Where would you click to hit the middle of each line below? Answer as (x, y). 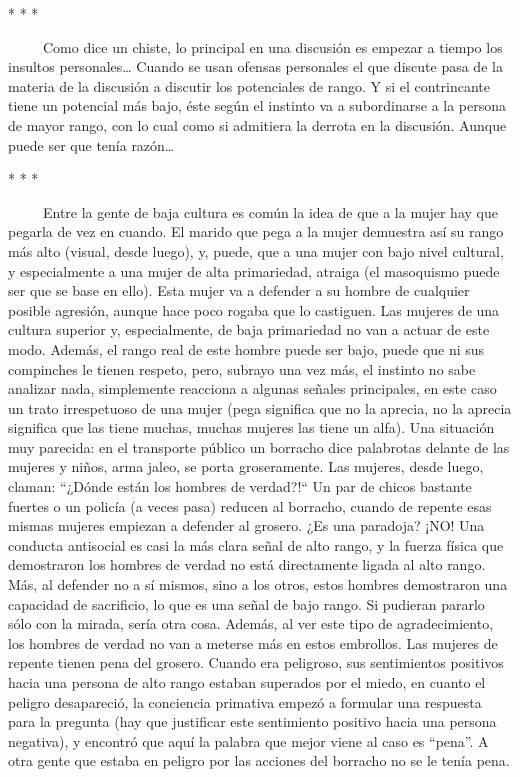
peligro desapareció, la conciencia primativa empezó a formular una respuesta (245, 701)
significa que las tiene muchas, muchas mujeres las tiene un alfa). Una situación (251, 427)
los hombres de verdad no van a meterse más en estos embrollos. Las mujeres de (253, 642)
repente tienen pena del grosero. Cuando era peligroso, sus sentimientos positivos (256, 662)
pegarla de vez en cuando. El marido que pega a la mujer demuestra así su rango (256, 231)
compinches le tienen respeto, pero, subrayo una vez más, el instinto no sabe (242, 368)
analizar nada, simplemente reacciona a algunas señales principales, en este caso (252, 388)
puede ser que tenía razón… (91, 144)
